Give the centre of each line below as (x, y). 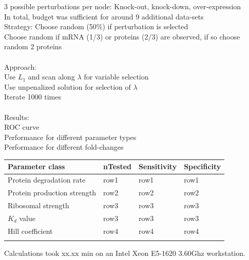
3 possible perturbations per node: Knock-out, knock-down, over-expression (123, 6)
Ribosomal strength (39, 205)
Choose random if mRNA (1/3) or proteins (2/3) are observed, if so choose (122, 36)
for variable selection (116, 77)
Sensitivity (158, 166)
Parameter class (36, 166)
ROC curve (22, 127)
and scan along (51, 77)
